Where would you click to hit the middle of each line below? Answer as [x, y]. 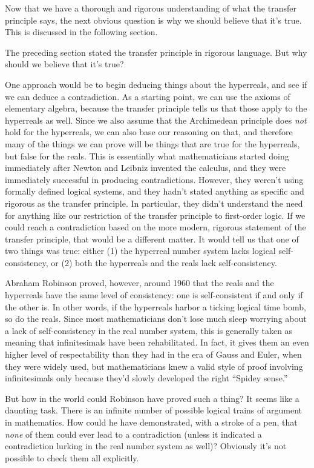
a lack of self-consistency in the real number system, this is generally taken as [149, 330]
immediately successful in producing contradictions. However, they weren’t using [154, 179]
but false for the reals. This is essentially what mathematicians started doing [147, 155]
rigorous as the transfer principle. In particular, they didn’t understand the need [154, 203]
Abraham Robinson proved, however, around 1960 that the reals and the [139, 283]
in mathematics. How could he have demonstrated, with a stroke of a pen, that [151, 422]
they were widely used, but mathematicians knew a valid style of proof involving [154, 366]
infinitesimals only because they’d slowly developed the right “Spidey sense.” [146, 378]
